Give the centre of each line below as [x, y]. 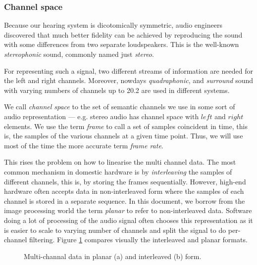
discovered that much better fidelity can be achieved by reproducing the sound [123, 34]
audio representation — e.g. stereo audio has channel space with [102, 116]
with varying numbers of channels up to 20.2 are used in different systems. [117, 90]
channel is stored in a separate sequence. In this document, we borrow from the [125, 200]
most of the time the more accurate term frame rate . [84, 145]
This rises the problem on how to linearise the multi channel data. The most [120, 162]
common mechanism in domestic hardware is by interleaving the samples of [118, 171]
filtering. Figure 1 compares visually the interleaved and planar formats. [138, 240]
